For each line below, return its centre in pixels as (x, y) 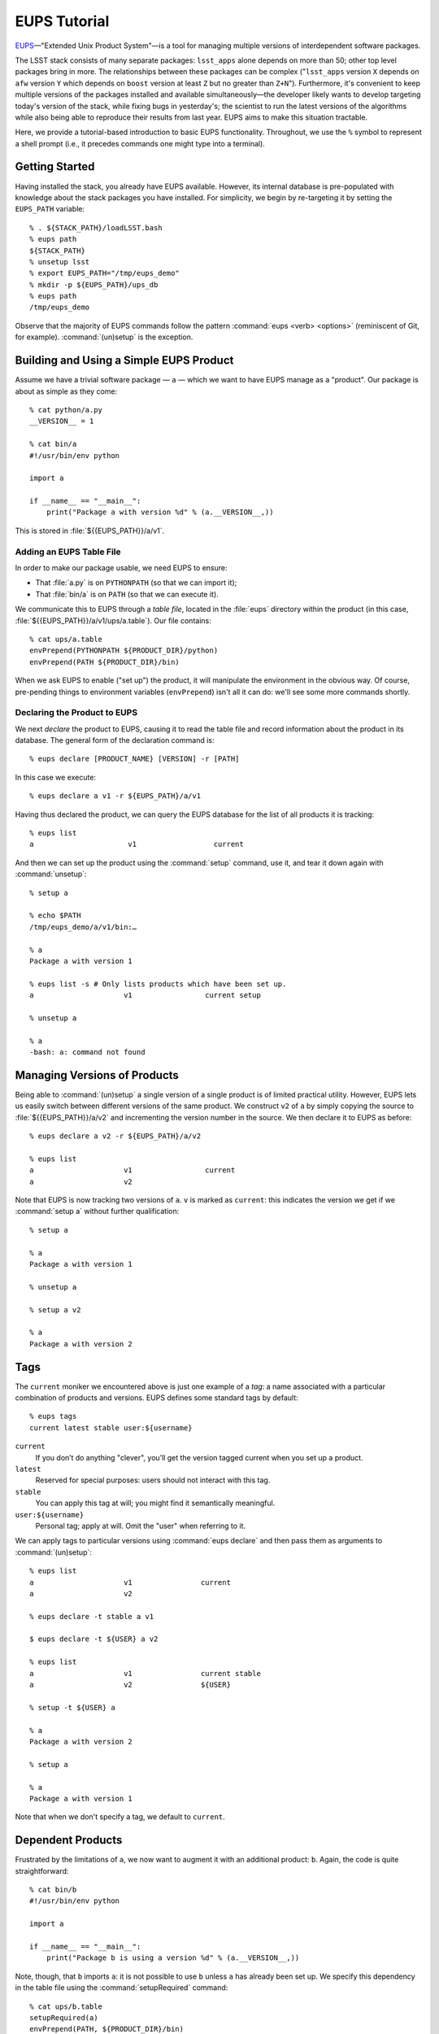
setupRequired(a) (64, 2017)
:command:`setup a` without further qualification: (97, 1211)
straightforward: (42, 1870)
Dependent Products (69, 1840)
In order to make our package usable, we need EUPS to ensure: (121, 568)
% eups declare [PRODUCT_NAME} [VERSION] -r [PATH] (135, 759)
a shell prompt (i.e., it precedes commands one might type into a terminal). (140, 143)
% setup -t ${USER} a (72, 1707)
